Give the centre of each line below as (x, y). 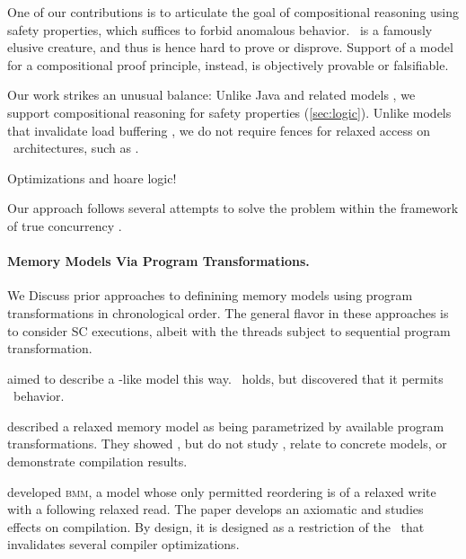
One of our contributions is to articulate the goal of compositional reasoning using (233, 12)
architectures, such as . (76, 148)
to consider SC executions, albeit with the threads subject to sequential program (229, 330)
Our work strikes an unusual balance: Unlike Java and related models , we (211, 95)
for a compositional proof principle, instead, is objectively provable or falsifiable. (228, 64)
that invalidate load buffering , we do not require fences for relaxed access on (219, 130)
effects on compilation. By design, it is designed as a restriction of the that (216, 526)
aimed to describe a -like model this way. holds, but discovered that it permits (225, 378)
